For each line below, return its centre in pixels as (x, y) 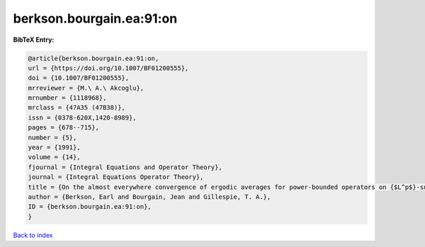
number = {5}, (52, 137)
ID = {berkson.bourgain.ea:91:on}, (90, 207)
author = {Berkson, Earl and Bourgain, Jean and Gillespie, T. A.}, (149, 197)
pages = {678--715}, (63, 128)
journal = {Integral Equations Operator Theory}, (116, 177)
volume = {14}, (54, 157)
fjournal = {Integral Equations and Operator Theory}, (125, 167)
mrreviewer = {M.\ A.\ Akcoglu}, (86, 88)
